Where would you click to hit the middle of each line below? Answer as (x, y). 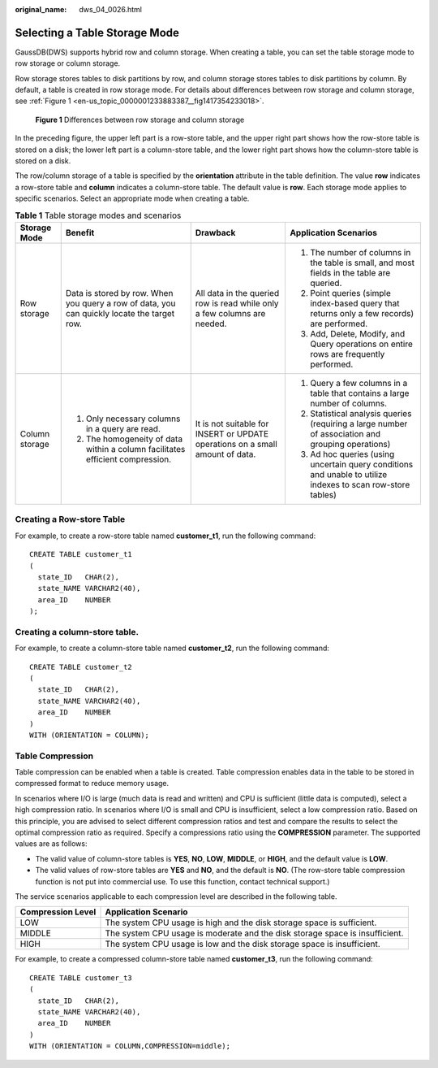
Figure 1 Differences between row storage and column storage (140, 119)
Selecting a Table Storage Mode (97, 33)
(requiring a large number (359, 423)
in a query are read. (123, 428)
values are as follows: (51, 844)
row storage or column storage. (68, 63)
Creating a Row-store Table (70, 519)
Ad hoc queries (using (352, 454)
